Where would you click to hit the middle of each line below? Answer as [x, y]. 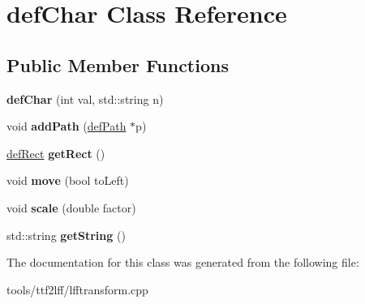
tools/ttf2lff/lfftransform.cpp [77, 289]
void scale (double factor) [71, 207]
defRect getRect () [56, 153]
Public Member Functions [118, 64]
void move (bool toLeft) [68, 180]
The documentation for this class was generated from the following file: [183, 262]
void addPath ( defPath [67, 126]
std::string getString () [66, 235]
